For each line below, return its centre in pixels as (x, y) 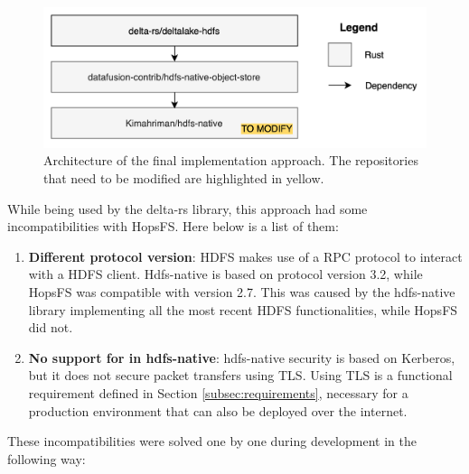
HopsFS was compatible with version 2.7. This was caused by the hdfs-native (242, 291)
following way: (47, 458)
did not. (51, 327)
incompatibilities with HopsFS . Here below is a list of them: (173, 226)
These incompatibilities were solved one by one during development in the (212, 441)
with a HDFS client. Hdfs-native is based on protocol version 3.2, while (225, 274)
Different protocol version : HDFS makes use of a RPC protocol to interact (245, 256)
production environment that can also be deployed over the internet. (218, 410)
